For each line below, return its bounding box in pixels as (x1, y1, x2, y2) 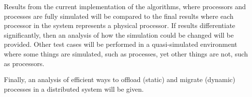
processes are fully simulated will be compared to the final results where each (4, 11, 234, 21)
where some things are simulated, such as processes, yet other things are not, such (4, 48, 248, 58)
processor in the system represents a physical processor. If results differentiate (4, 20, 235, 30)
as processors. (4, 58, 45, 68)
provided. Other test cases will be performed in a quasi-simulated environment (4, 39, 237, 49)
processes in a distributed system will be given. (4, 83, 144, 94)
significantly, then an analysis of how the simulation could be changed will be (4, 29, 234, 40)
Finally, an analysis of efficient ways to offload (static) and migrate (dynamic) (4, 74, 235, 84)
